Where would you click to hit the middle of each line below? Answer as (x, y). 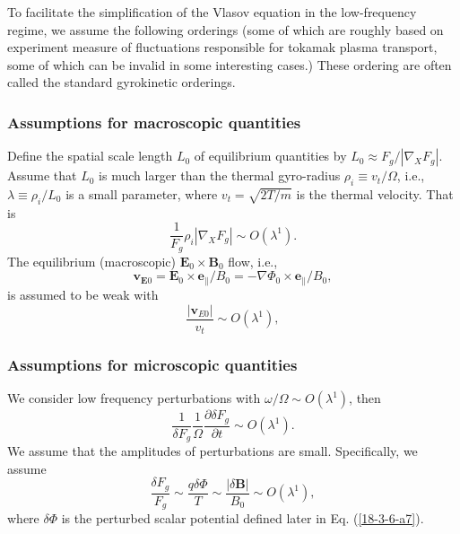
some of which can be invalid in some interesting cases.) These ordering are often (230, 64)
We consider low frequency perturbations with (134, 398)
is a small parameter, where (142, 193)
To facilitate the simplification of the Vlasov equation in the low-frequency (212, 12)
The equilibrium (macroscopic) (91, 261)
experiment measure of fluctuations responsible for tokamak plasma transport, (222, 47)
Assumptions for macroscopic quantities (154, 122)
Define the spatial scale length (90, 156)
